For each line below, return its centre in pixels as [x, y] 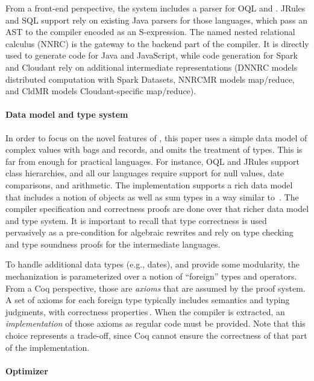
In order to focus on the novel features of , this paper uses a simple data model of [156, 137]
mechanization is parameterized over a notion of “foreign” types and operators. [151, 276]
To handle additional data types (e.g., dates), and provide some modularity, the [153, 264]
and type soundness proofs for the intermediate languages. [113, 244]
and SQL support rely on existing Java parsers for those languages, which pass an [156, 20]
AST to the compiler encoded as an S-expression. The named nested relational [150, 32]
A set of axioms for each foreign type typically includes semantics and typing [148, 300]
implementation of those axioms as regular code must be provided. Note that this [155, 323]
